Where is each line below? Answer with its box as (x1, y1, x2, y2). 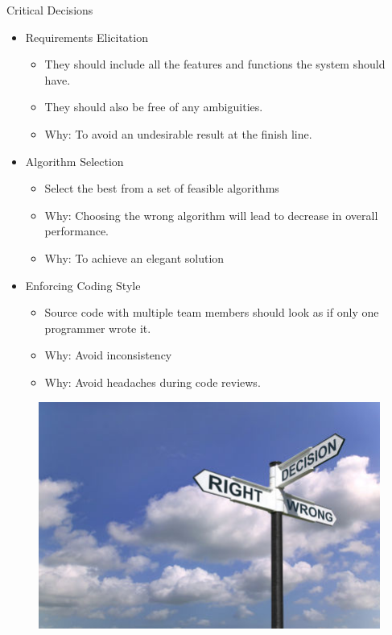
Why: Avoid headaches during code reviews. (44, 373, 261, 390)
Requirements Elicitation (25, 28, 148, 45)
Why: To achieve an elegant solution (44, 249, 225, 266)
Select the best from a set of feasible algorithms (44, 180, 279, 197)
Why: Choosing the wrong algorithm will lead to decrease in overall (44, 206, 378, 223)
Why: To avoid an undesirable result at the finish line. (44, 125, 312, 142)
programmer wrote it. (44, 319, 151, 336)
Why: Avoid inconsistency (44, 347, 172, 363)
